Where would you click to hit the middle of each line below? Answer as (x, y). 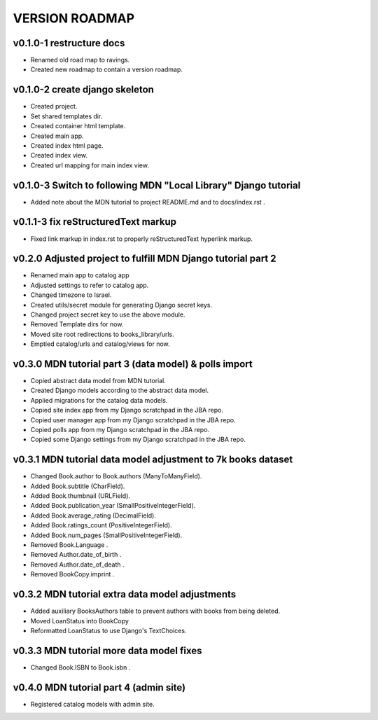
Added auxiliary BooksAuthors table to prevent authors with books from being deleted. (155, 611)
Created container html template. (78, 126)
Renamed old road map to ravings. (80, 60)
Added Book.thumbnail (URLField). (80, 496)
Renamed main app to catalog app (80, 275)
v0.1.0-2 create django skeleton (83, 90)
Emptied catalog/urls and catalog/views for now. (100, 344)
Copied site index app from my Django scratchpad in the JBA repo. (127, 410)
